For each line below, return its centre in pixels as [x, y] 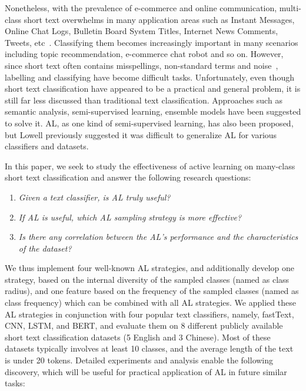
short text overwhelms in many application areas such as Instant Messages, [159, 19]
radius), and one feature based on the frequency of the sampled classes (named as [152, 291]
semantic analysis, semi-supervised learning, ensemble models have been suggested [153, 111]
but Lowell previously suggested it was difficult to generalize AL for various [141, 134]
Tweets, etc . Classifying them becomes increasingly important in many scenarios [152, 42]
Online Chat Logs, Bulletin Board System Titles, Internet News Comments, [142, 31]
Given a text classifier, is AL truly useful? [94, 197]
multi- [290, 8]
